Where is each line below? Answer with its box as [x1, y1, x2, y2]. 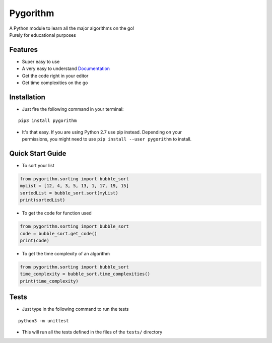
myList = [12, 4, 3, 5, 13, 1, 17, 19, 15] [20, 183, 129, 189]
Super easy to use [22, 58, 60, 64]
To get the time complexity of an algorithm [22, 250, 110, 256]
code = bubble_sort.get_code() [20, 231, 98, 236]
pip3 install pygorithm [18, 118, 77, 123]
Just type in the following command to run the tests [22, 306, 129, 312]
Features [9, 45, 38, 54]
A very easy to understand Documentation [22, 65, 110, 72]
